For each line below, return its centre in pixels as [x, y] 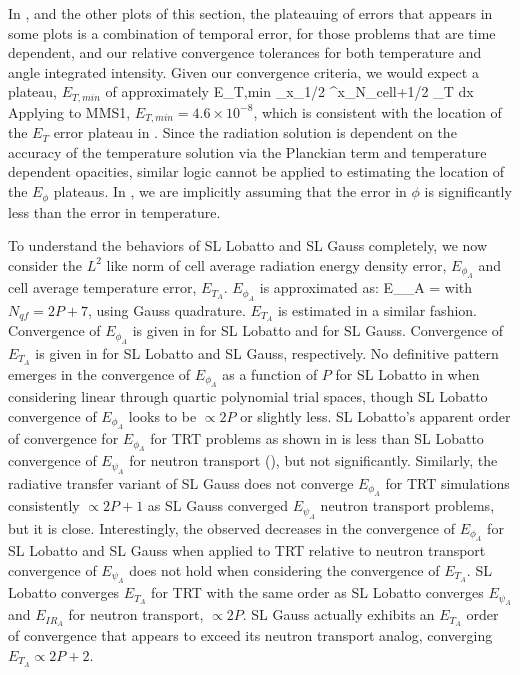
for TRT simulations [447, 482]
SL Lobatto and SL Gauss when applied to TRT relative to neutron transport [247, 550]
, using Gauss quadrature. [167, 309]
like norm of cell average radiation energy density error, [276, 264]
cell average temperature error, [102, 287]
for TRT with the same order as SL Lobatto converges [317, 592]
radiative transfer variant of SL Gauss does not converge [181, 482]
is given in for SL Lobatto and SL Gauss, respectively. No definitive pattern [267, 352]
